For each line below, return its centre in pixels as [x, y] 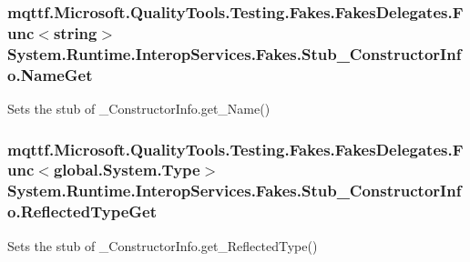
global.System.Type [127, 170]
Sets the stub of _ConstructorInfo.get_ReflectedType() [163, 245]
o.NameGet [50, 74]
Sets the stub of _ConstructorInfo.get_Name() [139, 108]
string [75, 32]
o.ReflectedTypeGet [82, 212]
